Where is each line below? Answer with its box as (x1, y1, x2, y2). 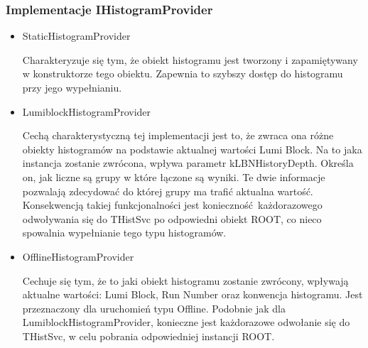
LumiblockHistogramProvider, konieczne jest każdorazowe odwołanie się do (22, 315, 350, 330)
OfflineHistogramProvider (22, 249, 134, 263)
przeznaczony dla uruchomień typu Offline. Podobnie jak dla (22, 300, 286, 315)
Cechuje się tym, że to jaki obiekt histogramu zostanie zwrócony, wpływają (22, 273, 349, 288)
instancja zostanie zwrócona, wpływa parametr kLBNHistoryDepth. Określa (22, 156, 354, 170)
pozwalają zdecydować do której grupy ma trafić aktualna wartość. (22, 183, 313, 198)
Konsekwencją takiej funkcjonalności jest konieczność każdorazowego (22, 197, 323, 212)
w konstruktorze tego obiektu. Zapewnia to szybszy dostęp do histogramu (22, 66, 343, 81)
